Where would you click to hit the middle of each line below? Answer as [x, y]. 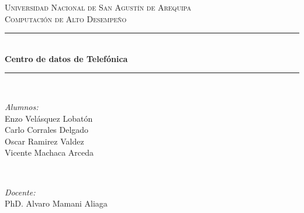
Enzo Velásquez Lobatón [49, 118]
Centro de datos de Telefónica [66, 58]
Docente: [20, 192]
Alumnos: [22, 106]
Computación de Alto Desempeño [66, 18]
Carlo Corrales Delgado [47, 130]
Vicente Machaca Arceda [49, 152]
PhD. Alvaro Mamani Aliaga [56, 203]
